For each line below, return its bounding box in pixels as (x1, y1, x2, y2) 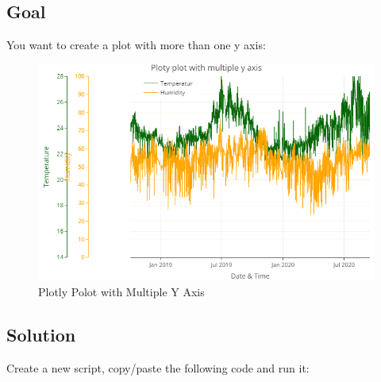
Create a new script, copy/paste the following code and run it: (6, 359, 310, 376)
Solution (6, 322, 76, 346)
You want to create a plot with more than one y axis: (6, 37, 266, 53)
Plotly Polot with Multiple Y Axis (38, 283, 205, 299)
